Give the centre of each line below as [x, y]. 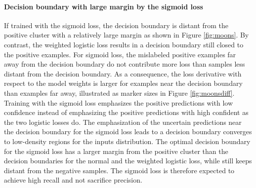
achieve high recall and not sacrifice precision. [73, 180]
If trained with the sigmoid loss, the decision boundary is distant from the [116, 25]
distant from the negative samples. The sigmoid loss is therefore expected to [119, 170]
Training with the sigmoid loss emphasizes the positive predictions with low [118, 102]
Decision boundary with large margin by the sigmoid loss [104, 6]
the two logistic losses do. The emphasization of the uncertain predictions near [123, 122]
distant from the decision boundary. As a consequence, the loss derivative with [123, 73]
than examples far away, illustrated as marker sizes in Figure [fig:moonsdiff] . [119, 93]
